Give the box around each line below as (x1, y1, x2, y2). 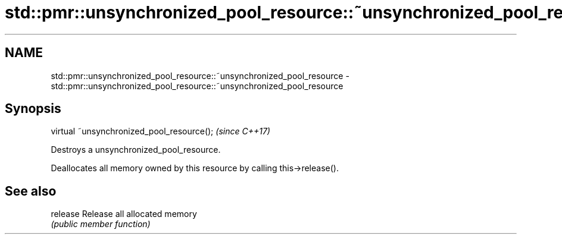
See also (5, 183, 57, 199)
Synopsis (5, 101, 61, 117)
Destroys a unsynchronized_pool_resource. (51, 144, 221, 155)
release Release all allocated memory (51, 209, 197, 219)
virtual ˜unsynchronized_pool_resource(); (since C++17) (51, 126, 270, 137)
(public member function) (51, 219, 151, 229)
